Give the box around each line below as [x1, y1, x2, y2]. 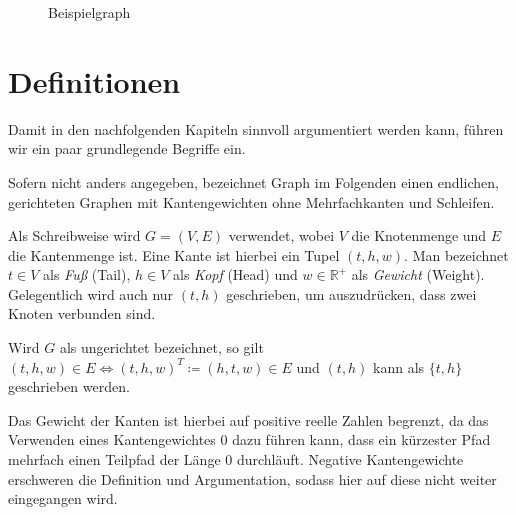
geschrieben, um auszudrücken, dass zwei [226, 283, 477, 304]
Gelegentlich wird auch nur [8, 283, 174, 304]
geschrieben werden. [8, 376, 130, 397]
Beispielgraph [48, 2, 131, 22]
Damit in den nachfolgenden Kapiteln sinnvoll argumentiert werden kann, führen [8, 118, 504, 139]
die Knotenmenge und [351, 225, 487, 246]
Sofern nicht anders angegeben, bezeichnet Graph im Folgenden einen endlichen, [8, 171, 499, 192]
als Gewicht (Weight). [351, 264, 485, 285]
